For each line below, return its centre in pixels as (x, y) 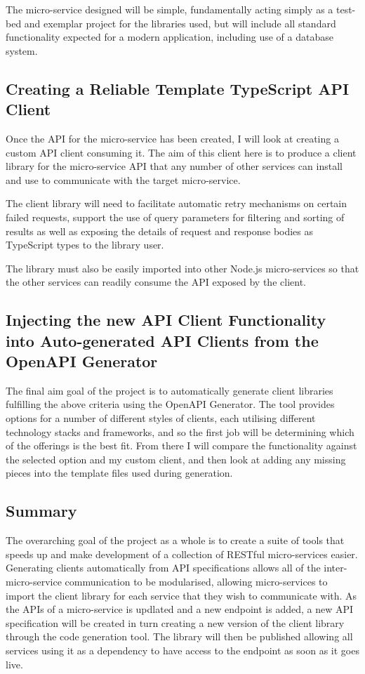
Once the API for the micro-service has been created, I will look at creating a (172, 138)
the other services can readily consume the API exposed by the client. (156, 282)
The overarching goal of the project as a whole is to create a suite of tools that (175, 540)
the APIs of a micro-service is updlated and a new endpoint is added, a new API (180, 609)
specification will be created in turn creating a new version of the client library (175, 622)
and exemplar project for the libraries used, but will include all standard (180, 23)
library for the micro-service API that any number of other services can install (174, 166)
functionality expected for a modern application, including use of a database (170, 37)
